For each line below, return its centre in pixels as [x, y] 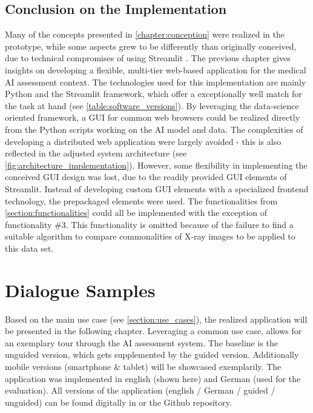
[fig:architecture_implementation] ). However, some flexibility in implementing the [156, 165]
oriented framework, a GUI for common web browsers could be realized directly [153, 117]
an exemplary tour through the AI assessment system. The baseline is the [142, 342]
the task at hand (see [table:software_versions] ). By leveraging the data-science [152, 105]
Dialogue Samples [80, 290]
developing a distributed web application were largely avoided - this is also [143, 141]
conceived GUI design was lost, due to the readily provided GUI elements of [146, 177]
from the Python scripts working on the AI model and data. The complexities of [154, 129]
